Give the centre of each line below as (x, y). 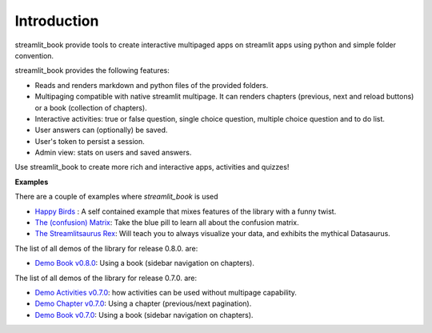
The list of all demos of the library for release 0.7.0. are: (106, 278)
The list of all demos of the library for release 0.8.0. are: (106, 248)
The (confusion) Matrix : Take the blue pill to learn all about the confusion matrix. (167, 223)
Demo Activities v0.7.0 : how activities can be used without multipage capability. (166, 292)
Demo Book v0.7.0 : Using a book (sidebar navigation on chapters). (144, 315)
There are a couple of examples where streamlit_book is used (117, 197)
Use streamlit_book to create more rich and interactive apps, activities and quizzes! (152, 167)
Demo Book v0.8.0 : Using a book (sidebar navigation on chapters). (145, 263)
